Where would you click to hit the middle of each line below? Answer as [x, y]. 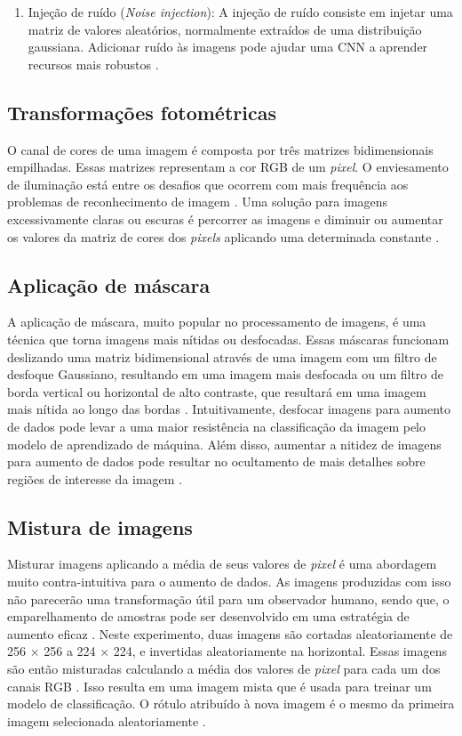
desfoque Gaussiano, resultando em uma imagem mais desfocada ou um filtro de [226, 374]
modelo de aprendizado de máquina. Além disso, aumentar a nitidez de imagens [224, 444]
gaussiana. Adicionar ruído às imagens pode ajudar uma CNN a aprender [228, 47]
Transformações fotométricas [142, 112]
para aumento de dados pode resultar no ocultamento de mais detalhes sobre [216, 461]
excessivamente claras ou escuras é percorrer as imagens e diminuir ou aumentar [225, 218]
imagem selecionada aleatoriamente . [107, 720]
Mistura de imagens [100, 526]
